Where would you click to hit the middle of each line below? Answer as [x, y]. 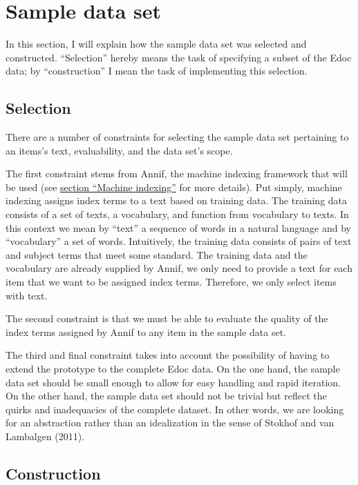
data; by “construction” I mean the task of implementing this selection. [157, 71]
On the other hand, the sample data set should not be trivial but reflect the [166, 396]
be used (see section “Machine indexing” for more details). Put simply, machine [174, 187]
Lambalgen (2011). [45, 436]
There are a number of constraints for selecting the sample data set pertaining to [177, 137]
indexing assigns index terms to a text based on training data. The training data [177, 200]
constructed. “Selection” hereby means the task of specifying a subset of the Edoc [179, 57]
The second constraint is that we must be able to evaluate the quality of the [167, 318]
